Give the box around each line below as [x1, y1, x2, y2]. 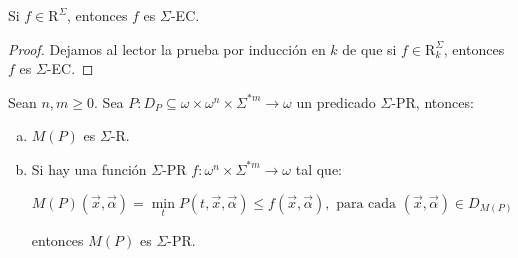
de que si [342, 38, 397, 59]
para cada [336, 196, 397, 211]
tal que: [295, 158, 342, 179]
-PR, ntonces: [391, 91, 474, 112]
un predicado [296, 91, 376, 112]
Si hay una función [31, 158, 147, 179]
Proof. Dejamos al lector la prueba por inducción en [8, 38, 326, 59]
